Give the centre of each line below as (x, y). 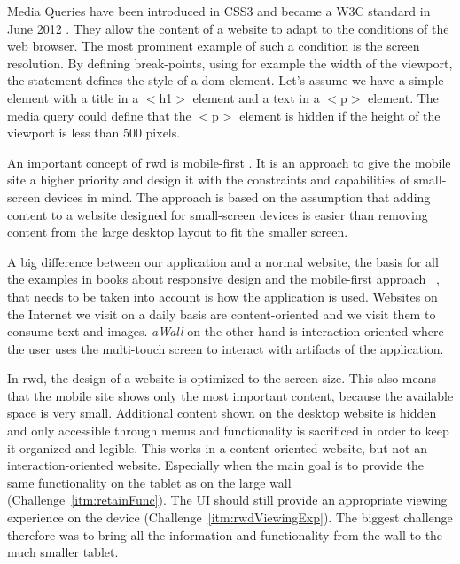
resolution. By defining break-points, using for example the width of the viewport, (230, 63)
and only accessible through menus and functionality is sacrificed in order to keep (228, 431)
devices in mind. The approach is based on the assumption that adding (238, 196)
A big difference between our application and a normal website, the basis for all (223, 261)
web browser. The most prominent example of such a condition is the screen (214, 46)
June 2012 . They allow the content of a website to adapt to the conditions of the (228, 28)
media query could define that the (99, 115)
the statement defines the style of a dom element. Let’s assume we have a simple (226, 80)
